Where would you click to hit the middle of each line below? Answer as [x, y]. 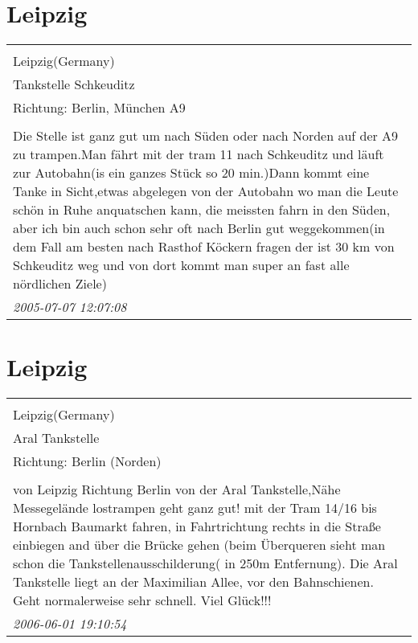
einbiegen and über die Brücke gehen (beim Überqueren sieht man [199, 545]
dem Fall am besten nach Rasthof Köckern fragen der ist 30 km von [204, 247]
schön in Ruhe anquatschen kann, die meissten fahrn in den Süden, [202, 210]
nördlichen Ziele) [60, 284]
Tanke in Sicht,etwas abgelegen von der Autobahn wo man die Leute [206, 191]
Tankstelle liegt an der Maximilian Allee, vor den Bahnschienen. [193, 582]
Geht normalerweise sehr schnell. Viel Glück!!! [142, 600]
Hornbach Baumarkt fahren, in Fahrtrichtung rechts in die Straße [197, 526]
